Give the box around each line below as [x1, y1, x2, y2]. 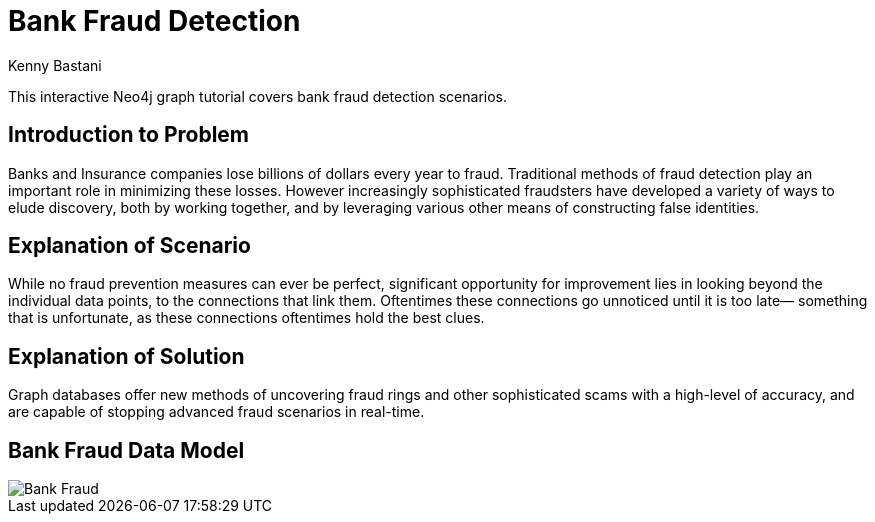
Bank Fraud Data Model [8, 437, 245, 463]
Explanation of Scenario [8, 233, 251, 259]
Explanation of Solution [8, 343, 245, 369]
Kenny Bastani [8, 56, 102, 74]
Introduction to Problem [8, 122, 250, 148]
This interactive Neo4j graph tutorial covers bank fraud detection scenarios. [8, 87, 508, 105]
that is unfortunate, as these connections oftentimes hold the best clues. [8, 309, 485, 327]
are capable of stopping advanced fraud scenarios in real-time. [8, 403, 425, 421]
